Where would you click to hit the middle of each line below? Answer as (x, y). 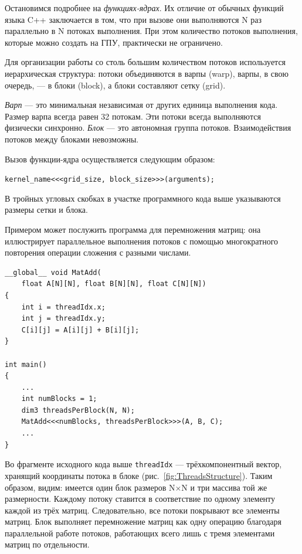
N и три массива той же (224, 487)
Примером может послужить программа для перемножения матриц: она (133, 229)
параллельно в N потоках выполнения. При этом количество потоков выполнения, (151, 31)
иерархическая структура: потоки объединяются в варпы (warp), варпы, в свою (147, 73)
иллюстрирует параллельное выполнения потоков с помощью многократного (142, 241)
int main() (26, 364)
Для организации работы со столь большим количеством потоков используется (145, 62)
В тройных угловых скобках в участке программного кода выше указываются (143, 198)
